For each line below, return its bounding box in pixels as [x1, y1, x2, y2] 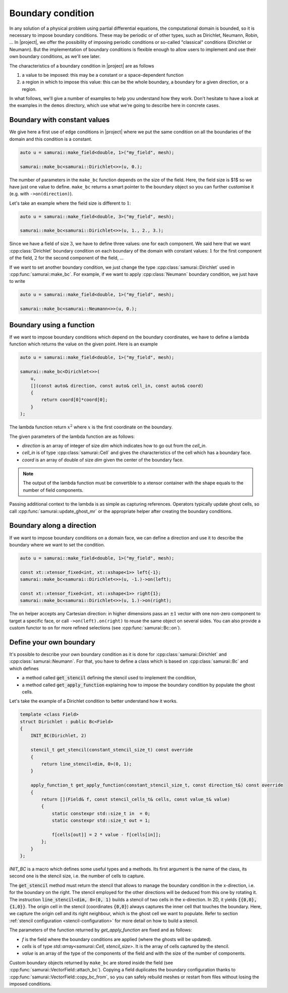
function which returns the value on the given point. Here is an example [9, 341, 158, 347]
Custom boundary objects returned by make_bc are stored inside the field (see [9, 960, 174, 966]
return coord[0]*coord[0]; [41, 397, 108, 403]
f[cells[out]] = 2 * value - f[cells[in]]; [51, 831, 161, 837]
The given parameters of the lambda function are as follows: [9, 433, 135, 439]
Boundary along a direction [9, 521, 97, 530]
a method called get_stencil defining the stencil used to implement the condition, [22, 675, 197, 681]
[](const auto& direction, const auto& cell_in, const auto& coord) [30, 383, 204, 388]
